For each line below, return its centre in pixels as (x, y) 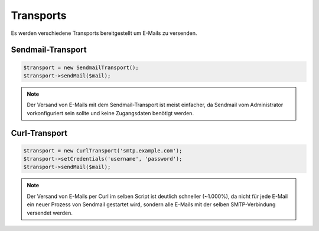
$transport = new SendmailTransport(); (81, 67)
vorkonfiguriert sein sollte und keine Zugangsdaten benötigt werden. (110, 113)
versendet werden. (50, 213)
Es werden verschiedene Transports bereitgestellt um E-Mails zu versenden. (104, 33)
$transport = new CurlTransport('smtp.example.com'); (103, 150)
